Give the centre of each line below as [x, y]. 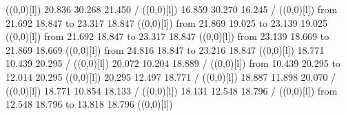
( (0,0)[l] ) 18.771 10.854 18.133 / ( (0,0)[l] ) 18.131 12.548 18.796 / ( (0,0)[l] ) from [172, 90]
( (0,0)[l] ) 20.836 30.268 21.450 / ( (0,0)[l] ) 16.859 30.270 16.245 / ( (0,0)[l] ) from [172, 9]
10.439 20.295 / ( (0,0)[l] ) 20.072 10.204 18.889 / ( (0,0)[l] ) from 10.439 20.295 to [173, 63]
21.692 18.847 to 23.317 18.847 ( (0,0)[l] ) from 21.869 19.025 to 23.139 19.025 [167, 22]
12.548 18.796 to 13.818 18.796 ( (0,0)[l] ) [89, 104]
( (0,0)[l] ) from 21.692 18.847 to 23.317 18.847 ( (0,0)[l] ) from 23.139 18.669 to [167, 36]
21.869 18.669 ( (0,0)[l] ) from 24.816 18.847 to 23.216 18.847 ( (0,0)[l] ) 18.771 [165, 49]
